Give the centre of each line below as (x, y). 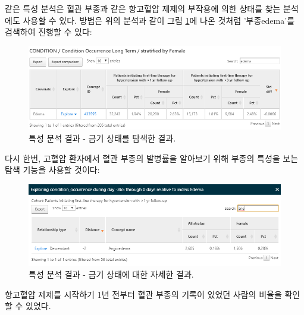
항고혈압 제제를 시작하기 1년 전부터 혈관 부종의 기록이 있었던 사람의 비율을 (143, 294)
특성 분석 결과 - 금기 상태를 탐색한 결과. (102, 138)
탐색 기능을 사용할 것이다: (52, 170)
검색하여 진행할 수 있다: (48, 32)
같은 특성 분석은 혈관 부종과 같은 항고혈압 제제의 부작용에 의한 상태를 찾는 (143, 8)
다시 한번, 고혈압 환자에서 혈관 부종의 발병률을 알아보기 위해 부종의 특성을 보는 (152, 158)
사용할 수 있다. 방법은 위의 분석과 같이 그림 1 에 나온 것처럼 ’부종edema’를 (159, 20)
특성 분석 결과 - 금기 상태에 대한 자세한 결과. (111, 274)
